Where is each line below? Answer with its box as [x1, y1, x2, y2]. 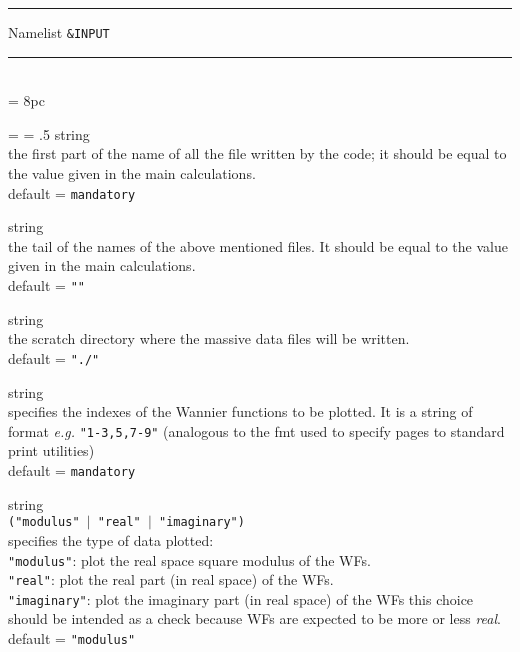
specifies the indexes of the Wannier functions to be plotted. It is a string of [8, 401, 473, 422]
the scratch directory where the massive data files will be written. [8, 328, 410, 349]
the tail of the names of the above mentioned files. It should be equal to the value [8, 235, 508, 256]
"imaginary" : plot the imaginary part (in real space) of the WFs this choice [8, 588, 474, 609]
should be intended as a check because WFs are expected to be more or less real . [8, 608, 501, 629]
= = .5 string [8, 123, 90, 144]
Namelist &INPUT [8, 22, 110, 42]
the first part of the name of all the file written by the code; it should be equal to [8, 143, 507, 164]
